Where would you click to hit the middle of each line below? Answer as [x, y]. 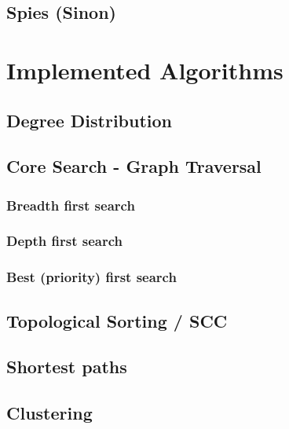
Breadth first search [71, 205]
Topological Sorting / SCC [117, 320]
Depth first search [64, 241]
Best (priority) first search [91, 277]
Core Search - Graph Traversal [134, 166]
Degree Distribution [90, 120]
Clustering [49, 413]
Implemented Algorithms [145, 70]
